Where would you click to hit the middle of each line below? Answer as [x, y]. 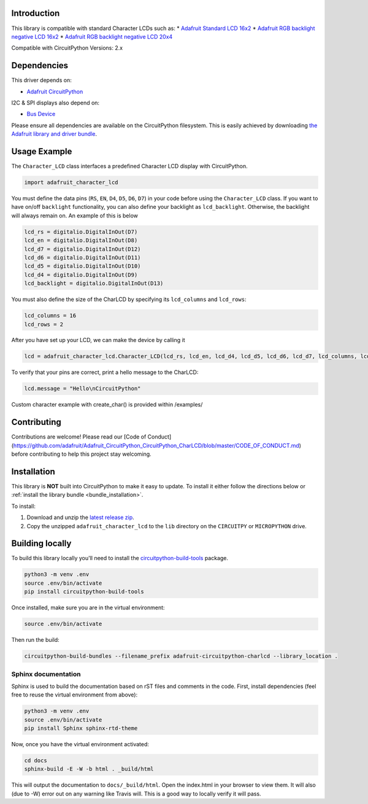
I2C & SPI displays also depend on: [56, 103]
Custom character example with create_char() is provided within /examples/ [107, 405]
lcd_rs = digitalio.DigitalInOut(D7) [81, 232]
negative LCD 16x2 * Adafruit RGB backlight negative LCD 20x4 [92, 36]
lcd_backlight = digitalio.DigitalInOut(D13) [94, 283]
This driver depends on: [41, 80]
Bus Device [41, 114]
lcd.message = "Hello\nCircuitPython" [82, 389]
